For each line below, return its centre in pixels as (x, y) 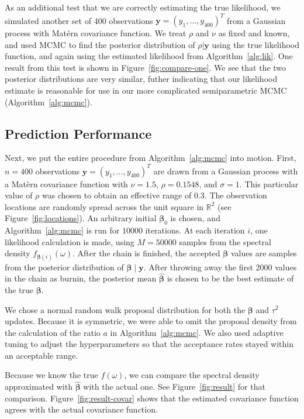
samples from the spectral (225, 241)
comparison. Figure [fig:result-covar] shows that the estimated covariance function (152, 398)
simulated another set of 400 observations (79, 20)
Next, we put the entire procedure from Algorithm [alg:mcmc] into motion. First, (151, 158)
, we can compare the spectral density (192, 375)
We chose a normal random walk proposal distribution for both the (125, 309)
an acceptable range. (42, 355)
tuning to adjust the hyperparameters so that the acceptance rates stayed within (149, 344)
